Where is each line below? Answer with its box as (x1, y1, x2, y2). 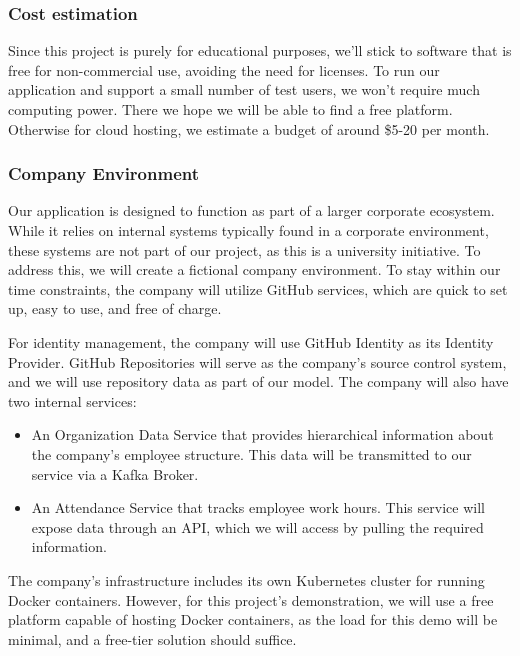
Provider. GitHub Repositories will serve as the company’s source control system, (8, 351, 507, 372)
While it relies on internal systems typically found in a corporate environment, (8, 220, 489, 240)
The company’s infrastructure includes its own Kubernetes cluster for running (8, 569, 485, 590)
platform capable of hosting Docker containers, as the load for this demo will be (8, 609, 498, 630)
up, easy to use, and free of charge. (8, 298, 222, 319)
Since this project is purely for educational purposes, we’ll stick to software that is (8, 40, 512, 61)
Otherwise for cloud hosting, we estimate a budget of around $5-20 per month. (8, 118, 490, 139)
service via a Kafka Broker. (31, 463, 199, 484)
